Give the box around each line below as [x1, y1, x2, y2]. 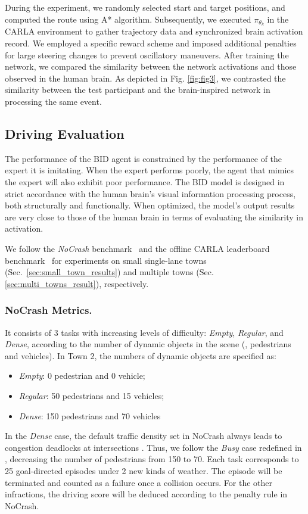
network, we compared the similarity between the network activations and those [5, 60, 297, 73]
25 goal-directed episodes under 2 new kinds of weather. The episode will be [5, 464, 282, 476]
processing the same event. [5, 95, 102, 108]
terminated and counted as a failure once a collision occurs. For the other [5, 476, 273, 488]
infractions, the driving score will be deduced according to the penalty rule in [5, 488, 288, 500]
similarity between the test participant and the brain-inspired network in [5, 83, 270, 96]
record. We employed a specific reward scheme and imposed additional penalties [5, 37, 297, 49]
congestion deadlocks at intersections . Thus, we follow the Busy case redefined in [5, 441, 302, 453]
